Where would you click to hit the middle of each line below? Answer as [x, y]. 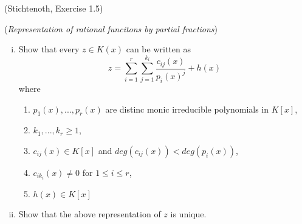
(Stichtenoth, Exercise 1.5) [54, 8]
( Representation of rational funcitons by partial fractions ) [111, 28]
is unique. [188, 214]
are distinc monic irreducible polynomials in [187, 109]
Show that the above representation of [90, 214]
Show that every [49, 49]
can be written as [158, 49]
